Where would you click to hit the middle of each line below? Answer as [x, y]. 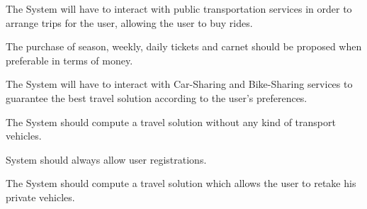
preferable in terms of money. [69, 60]
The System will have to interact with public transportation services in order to [179, 9]
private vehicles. [40, 197]
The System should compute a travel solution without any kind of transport [171, 122]
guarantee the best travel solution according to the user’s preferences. [157, 97]
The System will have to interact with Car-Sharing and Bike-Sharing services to [179, 84]
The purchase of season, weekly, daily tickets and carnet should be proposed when [184, 46]
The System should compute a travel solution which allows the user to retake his [181, 183]
